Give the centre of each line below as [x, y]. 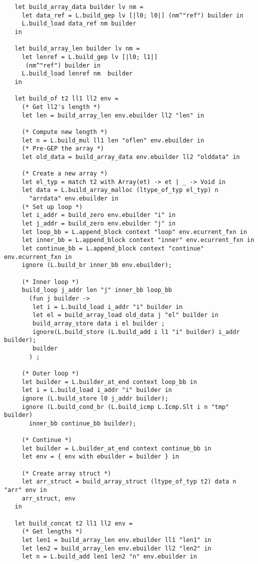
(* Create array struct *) [66, 473]
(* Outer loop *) [50, 373]
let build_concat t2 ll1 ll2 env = [74, 523]
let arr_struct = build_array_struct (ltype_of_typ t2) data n [129, 482]
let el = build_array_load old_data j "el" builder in [126, 315]
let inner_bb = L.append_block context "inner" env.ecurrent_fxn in [138, 240]
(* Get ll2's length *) [61, 107]
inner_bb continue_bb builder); [83, 423]
